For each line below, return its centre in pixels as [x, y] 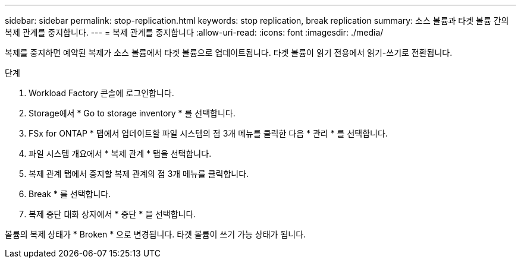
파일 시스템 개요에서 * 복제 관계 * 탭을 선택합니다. [120, 153]
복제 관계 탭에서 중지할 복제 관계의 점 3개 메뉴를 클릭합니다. [139, 174]
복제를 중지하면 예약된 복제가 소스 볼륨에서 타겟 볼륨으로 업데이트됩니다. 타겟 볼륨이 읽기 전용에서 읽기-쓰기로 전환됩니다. [229, 53]
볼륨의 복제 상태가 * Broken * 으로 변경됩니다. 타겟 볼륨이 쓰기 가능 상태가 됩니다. [156, 234]
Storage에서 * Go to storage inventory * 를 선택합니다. [132, 113]
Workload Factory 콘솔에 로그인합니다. [101, 93]
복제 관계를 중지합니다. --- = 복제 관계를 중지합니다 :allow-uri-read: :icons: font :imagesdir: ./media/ [194, 32]
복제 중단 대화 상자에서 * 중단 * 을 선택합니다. [112, 214]
